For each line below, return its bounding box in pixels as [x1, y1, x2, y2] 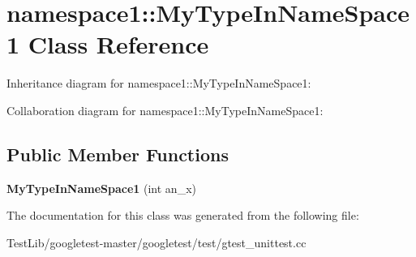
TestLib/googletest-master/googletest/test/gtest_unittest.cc [6, 233, 307, 251]
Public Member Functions [6, 141, 229, 166]
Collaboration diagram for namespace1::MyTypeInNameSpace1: [6, 101, 324, 118]
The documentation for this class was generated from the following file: [6, 207, 359, 224]
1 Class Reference [6, 28, 209, 61]
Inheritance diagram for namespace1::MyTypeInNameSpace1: [6, 75, 311, 92]
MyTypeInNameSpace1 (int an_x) [6, 179, 196, 196]
